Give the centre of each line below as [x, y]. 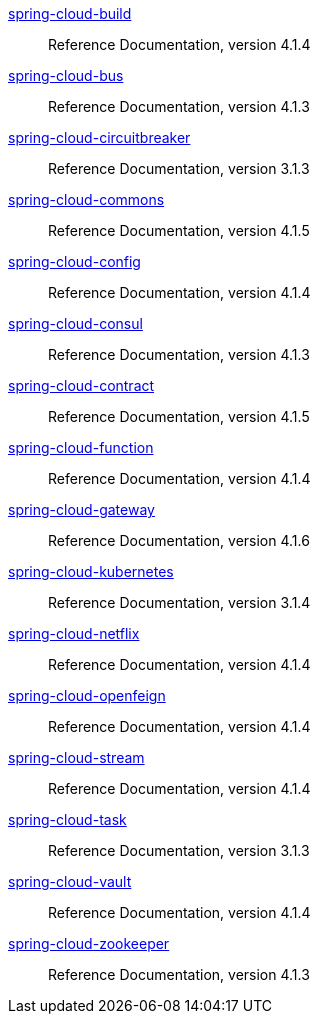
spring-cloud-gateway [81, 509]
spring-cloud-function [81, 447]
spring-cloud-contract [81, 385]
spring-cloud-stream [76, 757]
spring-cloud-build [70, 13]
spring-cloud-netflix [74, 633]
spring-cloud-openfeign [87, 695]
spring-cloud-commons [86, 199]
